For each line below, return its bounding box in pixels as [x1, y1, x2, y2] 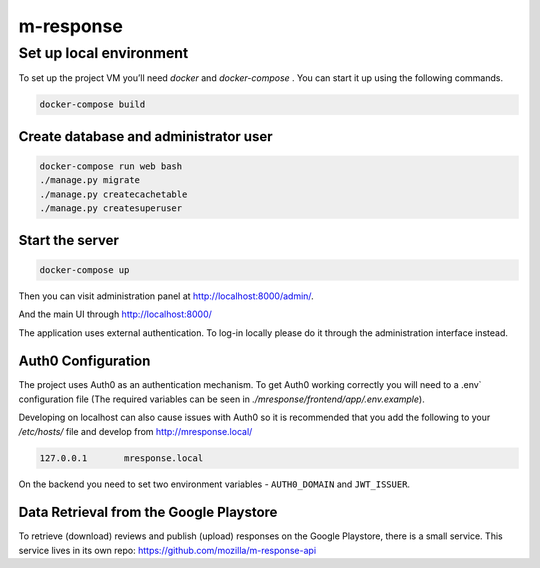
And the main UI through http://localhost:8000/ [18, 308, 212, 320]
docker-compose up [39, 264, 130, 275]
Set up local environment [18, 44, 189, 62]
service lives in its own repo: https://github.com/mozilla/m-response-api [18, 544, 317, 556]
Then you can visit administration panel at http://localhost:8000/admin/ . [18, 290, 314, 302]
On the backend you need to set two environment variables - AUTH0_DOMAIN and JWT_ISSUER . [18, 478, 410, 490]
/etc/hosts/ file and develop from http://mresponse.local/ [18, 425, 253, 437]
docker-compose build [39, 99, 146, 110]
